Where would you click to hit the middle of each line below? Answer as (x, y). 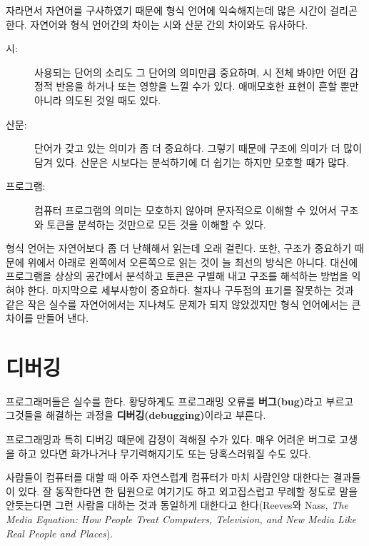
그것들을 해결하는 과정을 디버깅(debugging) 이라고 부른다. (136, 415)
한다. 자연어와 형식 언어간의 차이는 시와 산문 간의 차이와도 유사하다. (157, 24)
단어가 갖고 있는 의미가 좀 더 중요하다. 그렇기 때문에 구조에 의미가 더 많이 (198, 148)
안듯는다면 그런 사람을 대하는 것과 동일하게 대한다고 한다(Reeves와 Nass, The (177, 505)
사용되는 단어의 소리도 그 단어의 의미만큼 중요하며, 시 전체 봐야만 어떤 (190, 72)
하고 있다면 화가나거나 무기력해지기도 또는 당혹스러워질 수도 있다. (165, 453)
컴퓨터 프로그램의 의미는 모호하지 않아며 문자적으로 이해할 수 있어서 (186, 209)
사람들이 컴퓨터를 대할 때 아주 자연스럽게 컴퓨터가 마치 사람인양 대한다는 (168, 477)
